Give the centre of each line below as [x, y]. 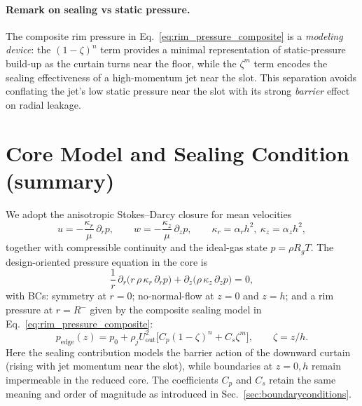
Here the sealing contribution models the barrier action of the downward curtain [178, 352]
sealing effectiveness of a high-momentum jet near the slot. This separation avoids [181, 77]
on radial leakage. [43, 104]
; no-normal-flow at [173, 296]
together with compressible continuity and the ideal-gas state [137, 247]
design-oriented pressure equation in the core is [107, 261]
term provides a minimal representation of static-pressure [223, 49]
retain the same [302, 379]
